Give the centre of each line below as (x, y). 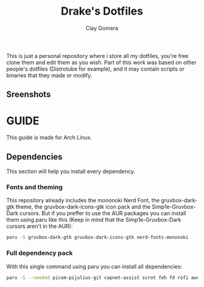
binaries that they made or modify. (49, 75)
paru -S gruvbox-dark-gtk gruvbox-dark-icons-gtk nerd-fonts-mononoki (97, 238)
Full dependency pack (39, 253)
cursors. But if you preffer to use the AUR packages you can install (103, 213)
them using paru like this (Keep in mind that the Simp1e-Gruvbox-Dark (94, 220)
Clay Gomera (102, 28)
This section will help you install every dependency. (71, 171)
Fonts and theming (34, 187)
